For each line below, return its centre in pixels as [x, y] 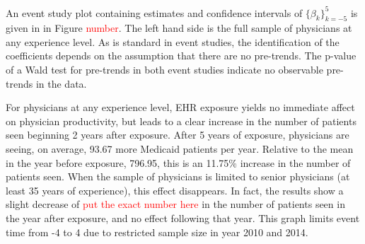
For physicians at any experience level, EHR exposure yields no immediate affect [180, 107]
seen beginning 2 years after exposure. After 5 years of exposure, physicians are [178, 135]
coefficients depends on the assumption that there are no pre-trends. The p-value [181, 56]
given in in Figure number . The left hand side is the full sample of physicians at [179, 28]
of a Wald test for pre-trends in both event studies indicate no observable [164, 70]
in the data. [61, 83]
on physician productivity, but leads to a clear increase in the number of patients [181, 121]
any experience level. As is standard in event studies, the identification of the [173, 41]
